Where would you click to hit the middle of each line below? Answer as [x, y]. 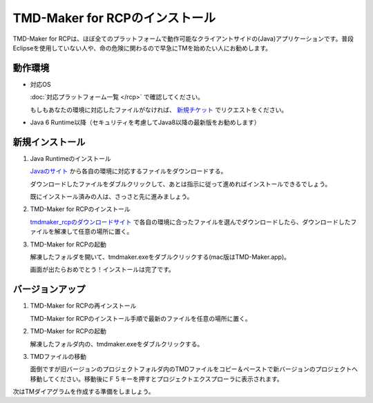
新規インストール [49, 142]
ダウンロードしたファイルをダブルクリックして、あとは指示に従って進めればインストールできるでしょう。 [181, 184]
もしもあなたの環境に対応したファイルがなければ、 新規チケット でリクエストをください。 [159, 110]
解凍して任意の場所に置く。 [94, 232]
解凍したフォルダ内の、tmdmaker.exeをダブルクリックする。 [117, 344]
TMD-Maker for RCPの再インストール [83, 306]
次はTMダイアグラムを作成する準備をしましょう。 [84, 392]
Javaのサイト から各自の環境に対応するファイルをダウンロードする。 [128, 171]
